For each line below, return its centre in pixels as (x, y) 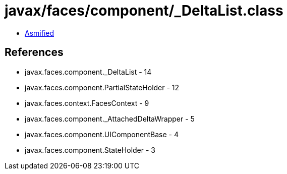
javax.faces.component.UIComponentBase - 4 (102, 134)
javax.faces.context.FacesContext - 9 (87, 103)
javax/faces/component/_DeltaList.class (144, 11)
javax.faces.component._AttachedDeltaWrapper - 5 (110, 119)
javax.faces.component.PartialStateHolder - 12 (102, 87)
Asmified (40, 33)
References (34, 52)
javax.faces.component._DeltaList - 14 (88, 72)
